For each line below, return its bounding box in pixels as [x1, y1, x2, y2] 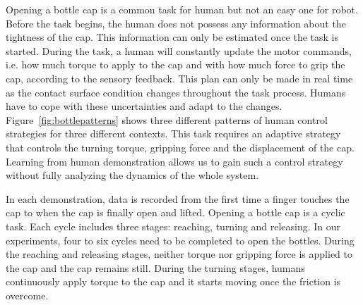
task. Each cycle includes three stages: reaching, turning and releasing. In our [6, 218, 341, 233]
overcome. [6, 287, 49, 302]
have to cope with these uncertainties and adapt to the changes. [6, 99, 282, 113]
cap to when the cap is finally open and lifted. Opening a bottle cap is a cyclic [6, 205, 345, 220]
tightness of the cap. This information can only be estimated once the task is [6, 30, 339, 44]
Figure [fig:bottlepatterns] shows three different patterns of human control [6, 112, 328, 127]
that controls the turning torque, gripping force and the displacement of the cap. [6, 139, 355, 154]
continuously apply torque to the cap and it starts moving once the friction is [6, 274, 341, 289]
